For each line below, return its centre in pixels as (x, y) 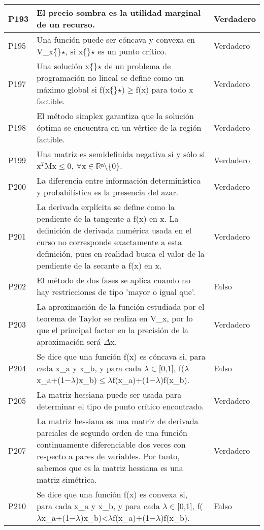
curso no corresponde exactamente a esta (109, 242)
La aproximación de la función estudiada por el (121, 306)
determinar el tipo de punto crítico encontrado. (120, 406)
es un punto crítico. (132, 51)
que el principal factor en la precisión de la (113, 330)
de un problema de (138, 66)
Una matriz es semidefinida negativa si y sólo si (121, 154)
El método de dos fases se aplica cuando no (113, 280)
